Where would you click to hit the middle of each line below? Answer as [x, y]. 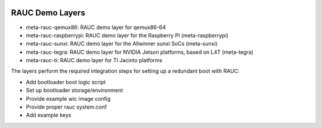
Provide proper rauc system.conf [66, 107]
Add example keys [49, 115]
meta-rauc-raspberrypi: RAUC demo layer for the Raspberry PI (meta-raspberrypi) [127, 35]
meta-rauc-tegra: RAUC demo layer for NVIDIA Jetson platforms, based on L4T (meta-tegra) [140, 52]
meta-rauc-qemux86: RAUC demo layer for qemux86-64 [96, 27]
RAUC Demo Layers [48, 13]
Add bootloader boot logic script [66, 82]
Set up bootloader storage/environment [75, 90]
